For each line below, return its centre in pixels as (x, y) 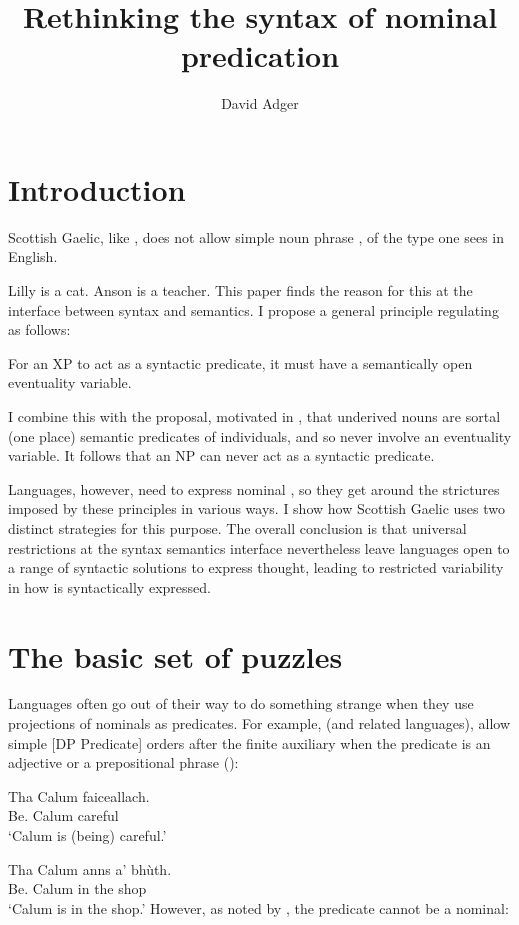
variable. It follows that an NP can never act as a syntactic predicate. (221, 455)
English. (33, 256)
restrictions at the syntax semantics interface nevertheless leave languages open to (259, 547)
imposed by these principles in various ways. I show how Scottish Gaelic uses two (257, 508)
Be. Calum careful (63, 815)
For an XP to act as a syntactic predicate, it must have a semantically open (240, 362)
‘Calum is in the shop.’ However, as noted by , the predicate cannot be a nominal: (258, 907)
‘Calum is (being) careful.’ (87, 835)
